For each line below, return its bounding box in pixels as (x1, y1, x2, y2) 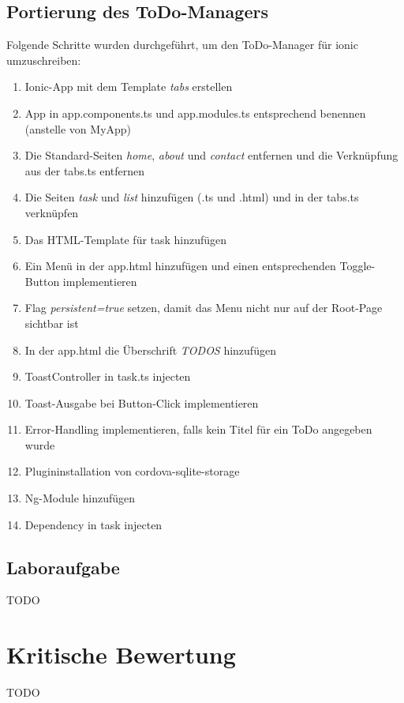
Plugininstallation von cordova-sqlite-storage (24, 463, 240, 479)
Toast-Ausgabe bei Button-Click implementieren (24, 394, 259, 411)
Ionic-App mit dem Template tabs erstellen (24, 78, 233, 95)
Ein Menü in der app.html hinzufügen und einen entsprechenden (24, 258, 336, 274)
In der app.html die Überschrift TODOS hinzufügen (24, 341, 276, 358)
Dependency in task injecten (24, 516, 163, 532)
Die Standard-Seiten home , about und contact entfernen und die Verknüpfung (24, 147, 398, 164)
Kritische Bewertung (6, 638, 236, 671)
